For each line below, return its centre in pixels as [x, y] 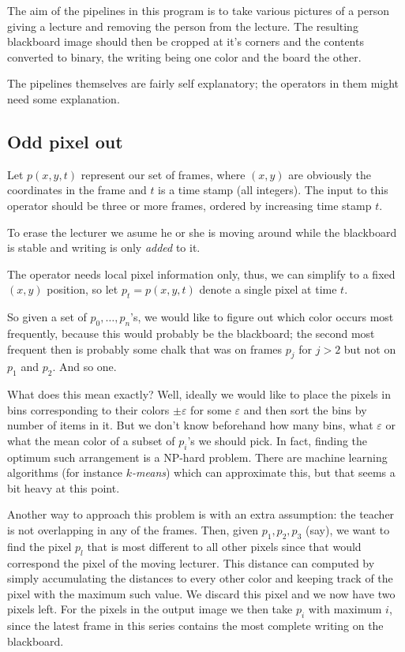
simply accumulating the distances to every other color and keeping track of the [200, 578]
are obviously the [330, 174]
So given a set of [47, 317]
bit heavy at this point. [64, 487]
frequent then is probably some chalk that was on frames [145, 348]
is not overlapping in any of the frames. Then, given [133, 530]
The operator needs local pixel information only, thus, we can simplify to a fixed [201, 274]
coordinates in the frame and [77, 190]
